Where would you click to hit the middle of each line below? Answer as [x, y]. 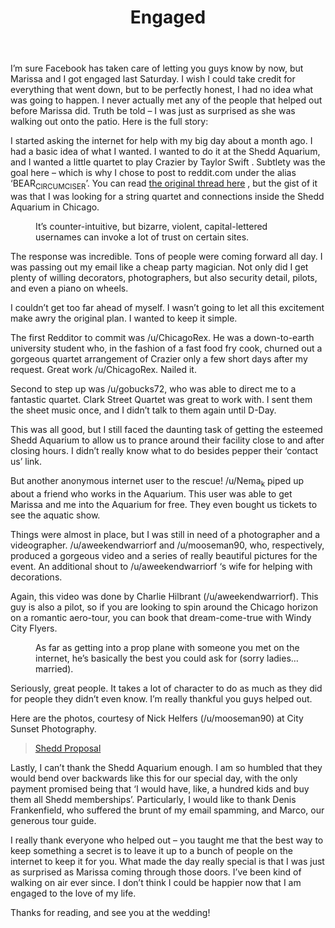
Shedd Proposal [68, 748]
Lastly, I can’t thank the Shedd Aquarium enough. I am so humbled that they [166, 767]
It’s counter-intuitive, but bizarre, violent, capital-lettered [151, 226]
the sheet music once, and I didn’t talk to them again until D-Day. [143, 410]
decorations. [36, 577]
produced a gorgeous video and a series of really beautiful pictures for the [164, 555]
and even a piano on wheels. [69, 288]
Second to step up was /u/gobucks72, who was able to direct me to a [153, 388]
